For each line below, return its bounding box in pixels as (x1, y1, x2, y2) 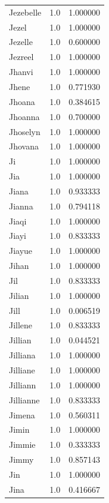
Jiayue (9, 244, 33, 257)
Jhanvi (9, 65, 33, 78)
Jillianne (9, 393, 40, 406)
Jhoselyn (9, 125, 41, 137)
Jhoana (9, 95, 35, 107)
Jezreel (9, 50, 34, 63)
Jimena (9, 408, 35, 421)
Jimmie (9, 438, 36, 451)
